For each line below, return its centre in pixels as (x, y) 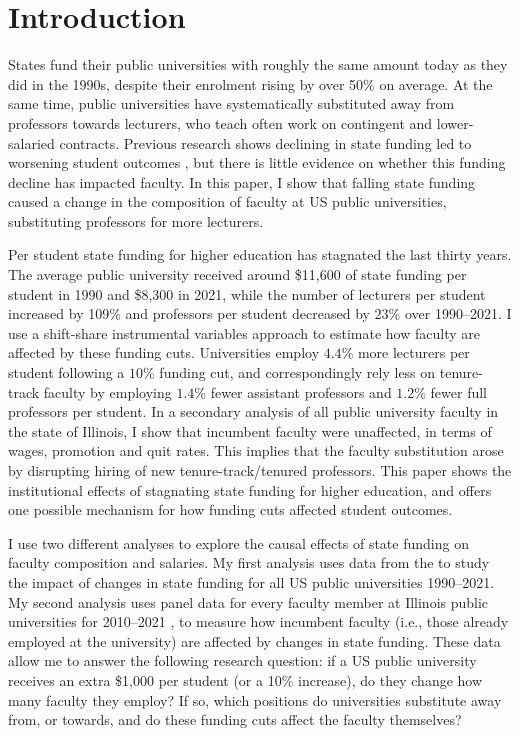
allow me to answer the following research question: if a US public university (242, 660)
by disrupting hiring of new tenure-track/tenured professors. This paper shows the (260, 470)
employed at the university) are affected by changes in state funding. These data (254, 640)
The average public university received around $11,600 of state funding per (237, 274)
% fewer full (451, 391)
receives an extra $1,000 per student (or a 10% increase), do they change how (245, 679)
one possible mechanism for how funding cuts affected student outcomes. (230, 509)
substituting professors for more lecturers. (136, 220)
